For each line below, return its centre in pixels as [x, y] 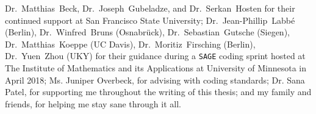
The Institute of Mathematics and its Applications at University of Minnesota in [156, 68]
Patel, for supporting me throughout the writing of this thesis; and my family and [158, 92]
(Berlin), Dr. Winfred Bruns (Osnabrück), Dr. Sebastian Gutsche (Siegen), [147, 32]
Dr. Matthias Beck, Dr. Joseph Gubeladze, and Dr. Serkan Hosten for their [150, 8]
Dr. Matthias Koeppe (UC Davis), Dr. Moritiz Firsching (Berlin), [130, 44]
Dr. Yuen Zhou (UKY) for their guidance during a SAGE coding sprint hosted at [155, 56]
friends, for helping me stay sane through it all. [93, 103]
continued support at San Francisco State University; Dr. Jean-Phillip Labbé [150, 20]
